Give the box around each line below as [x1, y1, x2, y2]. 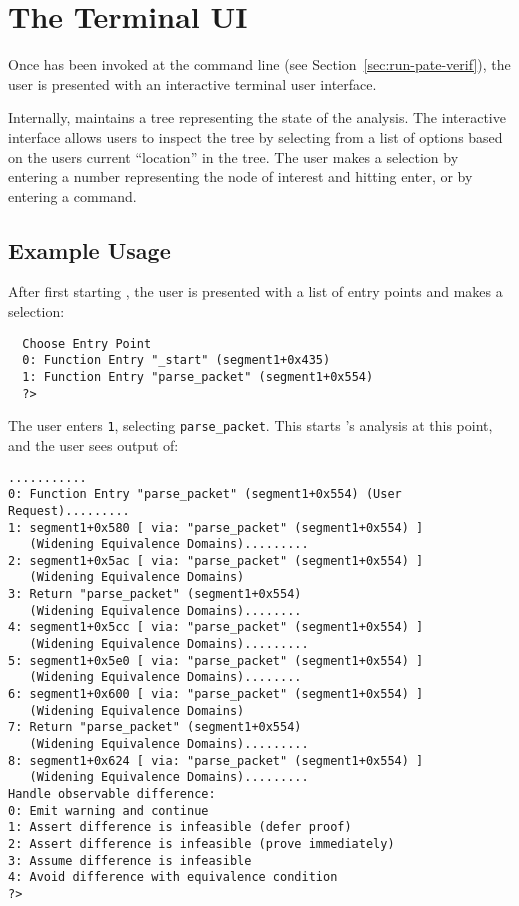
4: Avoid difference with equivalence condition [8, 870, 338, 885]
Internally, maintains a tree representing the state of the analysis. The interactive [8, 107, 506, 128]
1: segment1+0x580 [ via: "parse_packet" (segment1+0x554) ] [8, 520, 424, 535]
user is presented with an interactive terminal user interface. [8, 73, 377, 94]
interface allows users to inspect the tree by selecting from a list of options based [8, 126, 503, 147]
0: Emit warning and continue [8, 803, 209, 818]
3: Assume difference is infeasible [8, 853, 252, 868]
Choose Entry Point [22, 336, 152, 351]
